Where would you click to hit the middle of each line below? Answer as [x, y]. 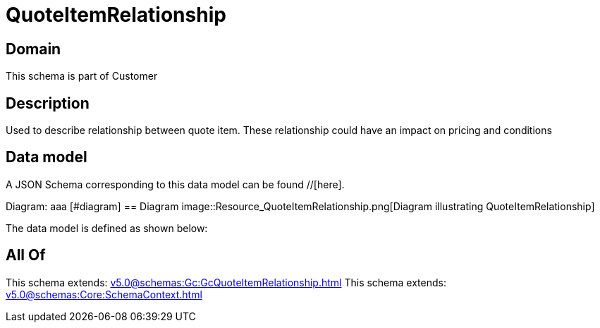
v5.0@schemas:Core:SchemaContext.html [104, 294]
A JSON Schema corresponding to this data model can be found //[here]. [175, 184]
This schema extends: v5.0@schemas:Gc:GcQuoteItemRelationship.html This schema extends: [226, 282]
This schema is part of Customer [82, 76]
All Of [26, 255]
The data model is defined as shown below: [107, 228]
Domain [33, 49]
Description [48, 103]
